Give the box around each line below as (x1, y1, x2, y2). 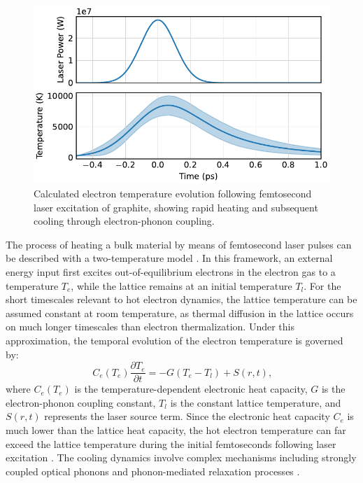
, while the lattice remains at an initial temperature (71, 278, 292, 293)
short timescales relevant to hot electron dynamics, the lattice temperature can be (6, 292, 357, 307)
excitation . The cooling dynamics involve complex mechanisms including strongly (6, 450, 357, 465)
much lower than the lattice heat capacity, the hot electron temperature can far (6, 422, 346, 437)
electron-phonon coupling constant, (6, 395, 156, 409)
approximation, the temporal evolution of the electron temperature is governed (6, 332, 343, 347)
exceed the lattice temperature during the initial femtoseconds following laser (6, 436, 336, 451)
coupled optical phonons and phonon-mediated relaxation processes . (6, 463, 300, 478)
